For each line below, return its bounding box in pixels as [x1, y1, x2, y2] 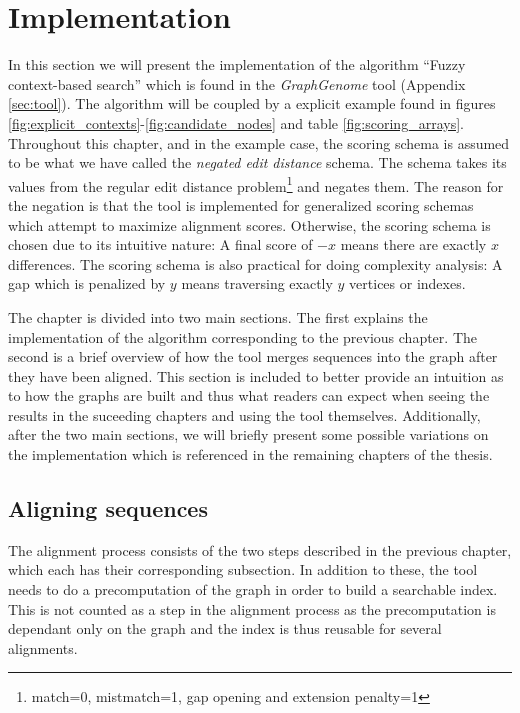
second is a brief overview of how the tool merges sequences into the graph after [8, 346, 498, 367]
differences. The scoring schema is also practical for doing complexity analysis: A [8, 253, 503, 274]
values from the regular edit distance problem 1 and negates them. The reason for [8, 172, 504, 196]
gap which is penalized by [8, 273, 166, 294]
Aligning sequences [8, 493, 208, 524]
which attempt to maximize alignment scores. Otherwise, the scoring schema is [8, 214, 491, 235]
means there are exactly [340, 234, 487, 255]
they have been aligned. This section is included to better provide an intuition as [8, 365, 504, 386]
